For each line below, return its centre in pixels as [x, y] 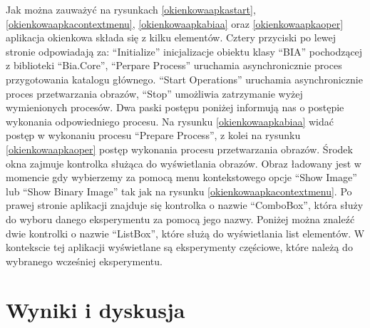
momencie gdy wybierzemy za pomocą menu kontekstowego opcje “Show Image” [181, 177]
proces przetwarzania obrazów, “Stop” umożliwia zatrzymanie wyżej [154, 93]
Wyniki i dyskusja [96, 310]
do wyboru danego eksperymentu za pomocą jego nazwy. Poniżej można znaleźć [180, 219]
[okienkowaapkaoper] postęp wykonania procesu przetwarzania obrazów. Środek [179, 149]
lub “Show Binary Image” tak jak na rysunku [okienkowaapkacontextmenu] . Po [179, 191]
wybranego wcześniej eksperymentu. [84, 261]
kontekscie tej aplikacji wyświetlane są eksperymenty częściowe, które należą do [179, 247]
